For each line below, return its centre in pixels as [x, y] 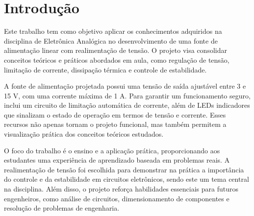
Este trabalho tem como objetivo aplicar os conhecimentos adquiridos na [113, 31]
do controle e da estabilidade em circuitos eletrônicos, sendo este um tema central [127, 179]
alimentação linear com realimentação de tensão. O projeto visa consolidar [115, 50]
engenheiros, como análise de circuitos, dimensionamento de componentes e [117, 198]
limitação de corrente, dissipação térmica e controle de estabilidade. [105, 69]
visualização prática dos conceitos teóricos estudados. [84, 134]
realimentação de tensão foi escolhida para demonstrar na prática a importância [124, 169]
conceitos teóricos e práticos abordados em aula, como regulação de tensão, [117, 60]
